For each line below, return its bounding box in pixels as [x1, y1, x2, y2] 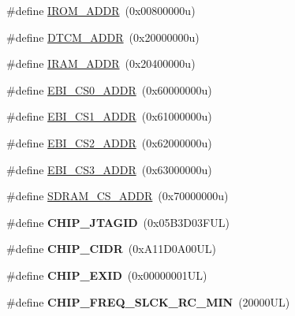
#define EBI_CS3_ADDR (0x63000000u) [6, 161, 212, 177]
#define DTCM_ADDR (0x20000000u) [6, 28, 200, 45]
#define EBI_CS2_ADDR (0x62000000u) [6, 134, 212, 151]
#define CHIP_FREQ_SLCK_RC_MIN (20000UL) [6, 293, 290, 310]
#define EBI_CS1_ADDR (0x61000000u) [6, 108, 212, 125]
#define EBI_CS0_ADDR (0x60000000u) [6, 81, 212, 98]
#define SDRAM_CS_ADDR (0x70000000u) [6, 188, 229, 204]
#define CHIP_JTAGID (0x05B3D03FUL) [6, 214, 230, 230]
